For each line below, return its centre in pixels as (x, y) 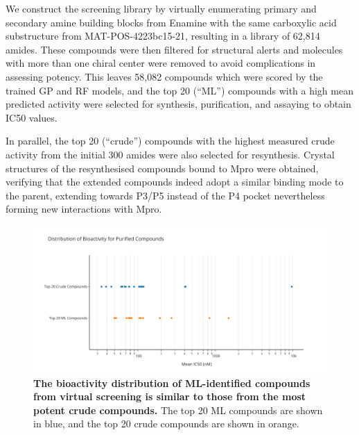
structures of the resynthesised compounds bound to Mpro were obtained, (162, 168)
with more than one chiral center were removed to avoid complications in (161, 63)
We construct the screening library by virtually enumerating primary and (161, 8)
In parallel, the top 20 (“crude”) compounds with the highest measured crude (170, 141)
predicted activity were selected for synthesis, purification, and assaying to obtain (178, 104)
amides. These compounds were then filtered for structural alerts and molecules (174, 49)
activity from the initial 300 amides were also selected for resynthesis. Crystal (170, 154)
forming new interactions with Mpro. (84, 209)
